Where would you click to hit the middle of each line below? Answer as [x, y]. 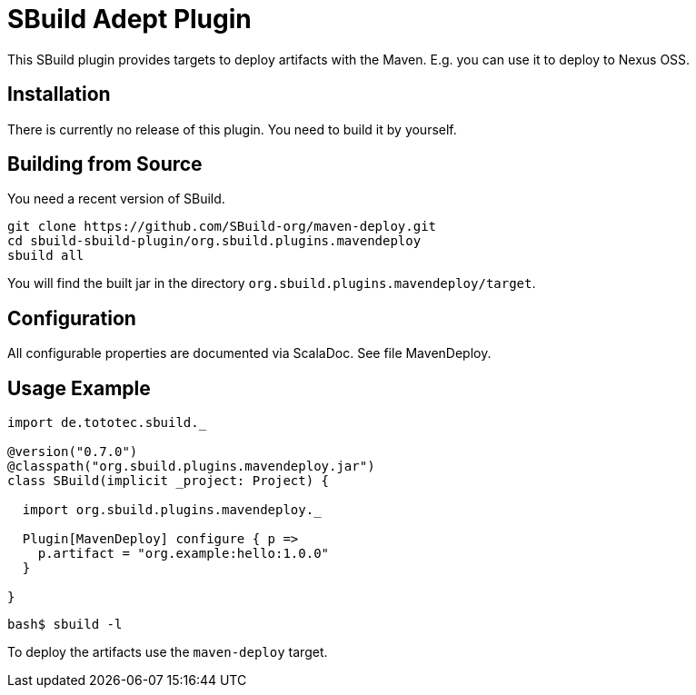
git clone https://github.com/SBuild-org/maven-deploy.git [222, 227]
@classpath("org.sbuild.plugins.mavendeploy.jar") [191, 467]
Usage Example [79, 388]
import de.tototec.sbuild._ [107, 423]
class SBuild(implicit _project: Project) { [169, 481]
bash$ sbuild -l [65, 625]
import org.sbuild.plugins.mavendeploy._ [172, 510]
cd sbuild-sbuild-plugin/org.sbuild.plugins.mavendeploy [214, 241]
